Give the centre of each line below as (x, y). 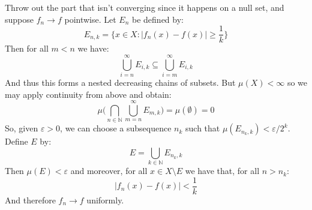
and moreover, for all (109, 171)
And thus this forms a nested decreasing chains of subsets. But (120, 82)
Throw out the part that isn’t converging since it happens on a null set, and (145, 7)
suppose (19, 19)
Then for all (27, 48)
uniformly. (105, 199)
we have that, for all (222, 171)
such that (203, 128)
